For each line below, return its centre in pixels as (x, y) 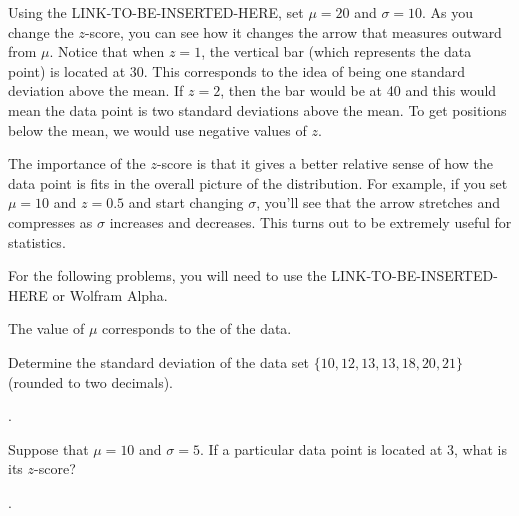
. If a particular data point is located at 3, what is (353, 448)
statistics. (37, 241)
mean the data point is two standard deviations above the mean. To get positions (257, 109)
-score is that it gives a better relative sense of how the (324, 163)
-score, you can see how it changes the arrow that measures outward (293, 31)
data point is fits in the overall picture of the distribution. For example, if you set (258, 182)
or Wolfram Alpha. (110, 294)
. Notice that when (107, 51)
